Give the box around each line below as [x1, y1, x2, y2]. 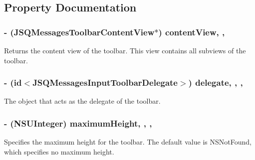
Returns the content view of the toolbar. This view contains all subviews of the [4, 45, 246, 55]
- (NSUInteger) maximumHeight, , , [4, 117, 152, 129]
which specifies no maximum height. [4, 146, 114, 157]
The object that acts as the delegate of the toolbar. [4, 96, 161, 106]
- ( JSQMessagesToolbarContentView [4, 25, 155, 38]
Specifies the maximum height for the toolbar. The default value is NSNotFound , [4, 137, 252, 147]
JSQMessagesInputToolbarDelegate [32, 76, 178, 89]
